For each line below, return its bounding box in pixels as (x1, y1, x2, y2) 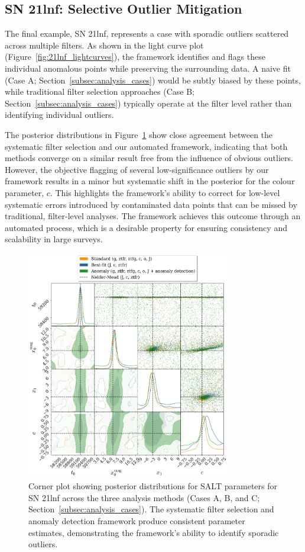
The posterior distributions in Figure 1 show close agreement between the (5, 128, 273, 140)
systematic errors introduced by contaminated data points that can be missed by (5, 198, 297, 210)
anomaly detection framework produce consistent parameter (28, 515, 245, 527)
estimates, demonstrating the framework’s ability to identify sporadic (28, 526, 279, 538)
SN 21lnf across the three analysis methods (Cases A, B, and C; (28, 491, 260, 503)
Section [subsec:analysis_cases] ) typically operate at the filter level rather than (5, 97, 292, 109)
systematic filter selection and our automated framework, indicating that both (5, 140, 288, 152)
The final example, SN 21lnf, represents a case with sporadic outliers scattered (5, 27, 289, 40)
